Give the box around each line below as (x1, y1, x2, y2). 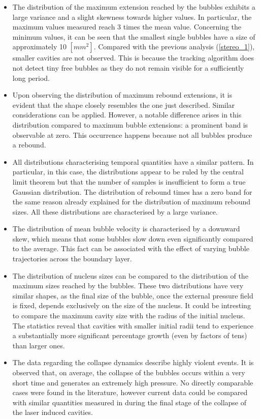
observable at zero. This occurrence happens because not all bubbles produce (12, 129, 252, 140)
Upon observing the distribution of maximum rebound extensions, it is (12, 89, 233, 100)
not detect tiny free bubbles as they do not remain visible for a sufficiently (12, 62, 244, 73)
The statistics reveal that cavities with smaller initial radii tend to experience (12, 320, 253, 331)
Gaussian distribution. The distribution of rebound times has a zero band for (12, 186, 252, 197)
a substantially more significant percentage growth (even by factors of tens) (12, 330, 247, 341)
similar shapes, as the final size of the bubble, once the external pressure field (12, 290, 253, 301)
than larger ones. (12, 340, 65, 350)
